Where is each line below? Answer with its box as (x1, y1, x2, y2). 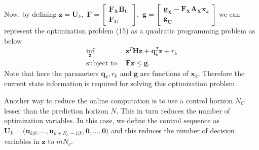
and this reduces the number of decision (111, 125, 235, 135)
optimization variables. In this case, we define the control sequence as (4, 115, 219, 126)
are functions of (140, 67, 189, 78)
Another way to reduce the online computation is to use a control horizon (4, 95, 233, 105)
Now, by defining (4, 9, 57, 19)
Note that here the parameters (4, 67, 99, 78)
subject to (86, 59, 117, 67)
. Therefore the (198, 67, 245, 78)
